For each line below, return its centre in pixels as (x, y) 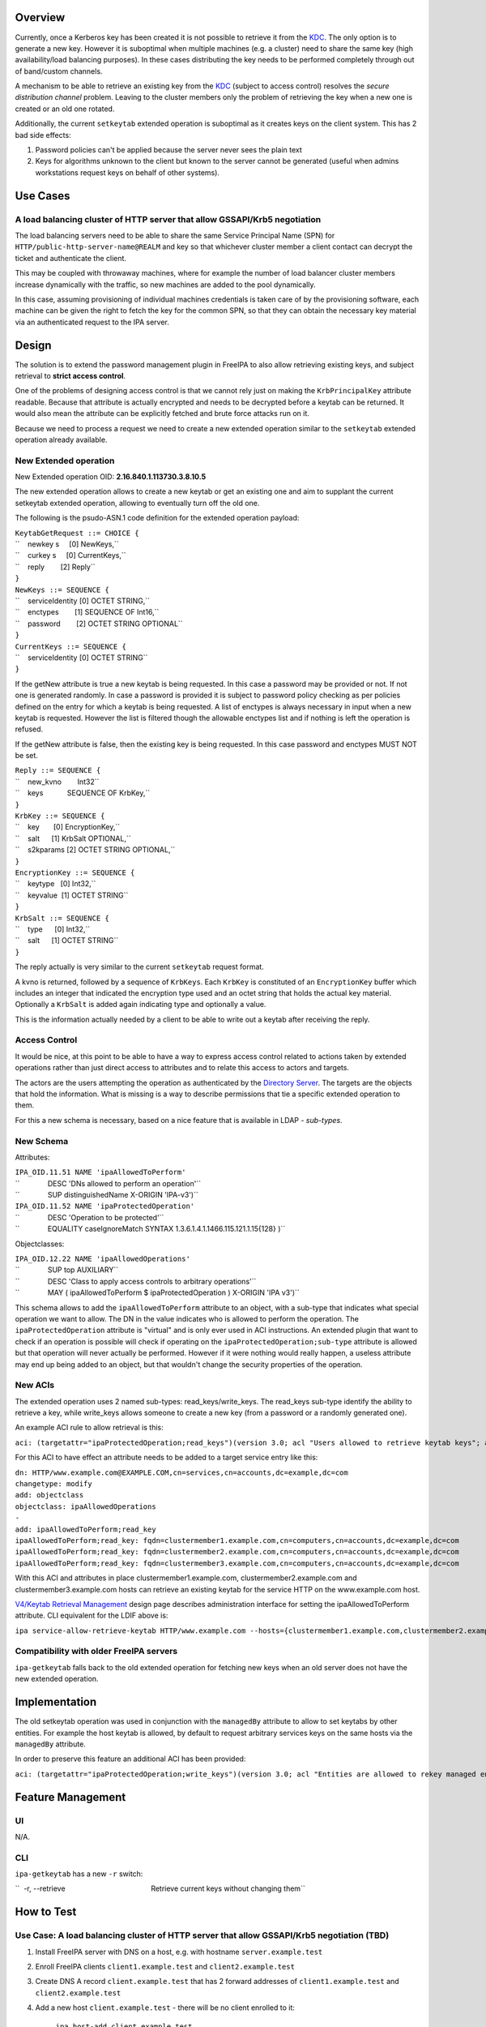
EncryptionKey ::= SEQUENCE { (75, 872)
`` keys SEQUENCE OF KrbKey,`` (83, 793)
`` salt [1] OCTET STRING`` (67, 941)
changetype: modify (53, 1484)
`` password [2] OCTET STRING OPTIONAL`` (99, 624)
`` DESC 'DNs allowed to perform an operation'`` (108, 1183)
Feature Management (70, 1797)
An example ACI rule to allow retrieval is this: (89, 1428)
